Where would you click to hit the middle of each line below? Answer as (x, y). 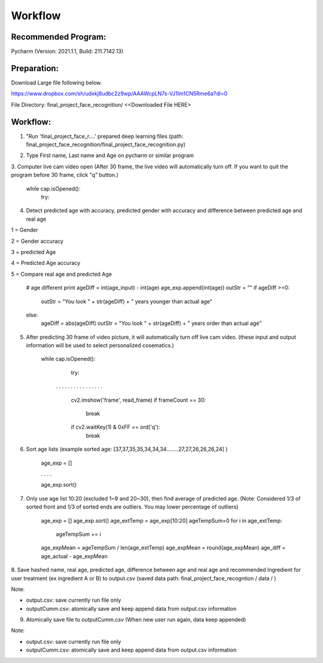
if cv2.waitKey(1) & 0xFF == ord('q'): (115, 427)
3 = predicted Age (33, 252)
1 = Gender (25, 230)
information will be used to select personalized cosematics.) (100, 345)
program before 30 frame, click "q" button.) (65, 175)
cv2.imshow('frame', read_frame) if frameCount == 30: (138, 400)
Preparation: (35, 68)
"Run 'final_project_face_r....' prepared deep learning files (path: (105, 136)
